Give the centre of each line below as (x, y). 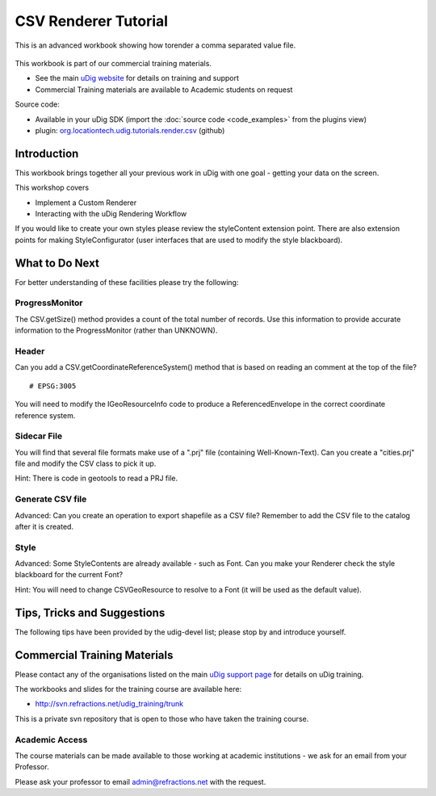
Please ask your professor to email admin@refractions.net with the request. (140, 781)
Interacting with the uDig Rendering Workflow (111, 213)
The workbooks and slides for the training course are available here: (128, 689)
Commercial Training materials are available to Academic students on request (164, 90)
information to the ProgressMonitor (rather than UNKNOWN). (116, 330)
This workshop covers (52, 188)
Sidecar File (39, 436)
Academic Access (51, 739)
